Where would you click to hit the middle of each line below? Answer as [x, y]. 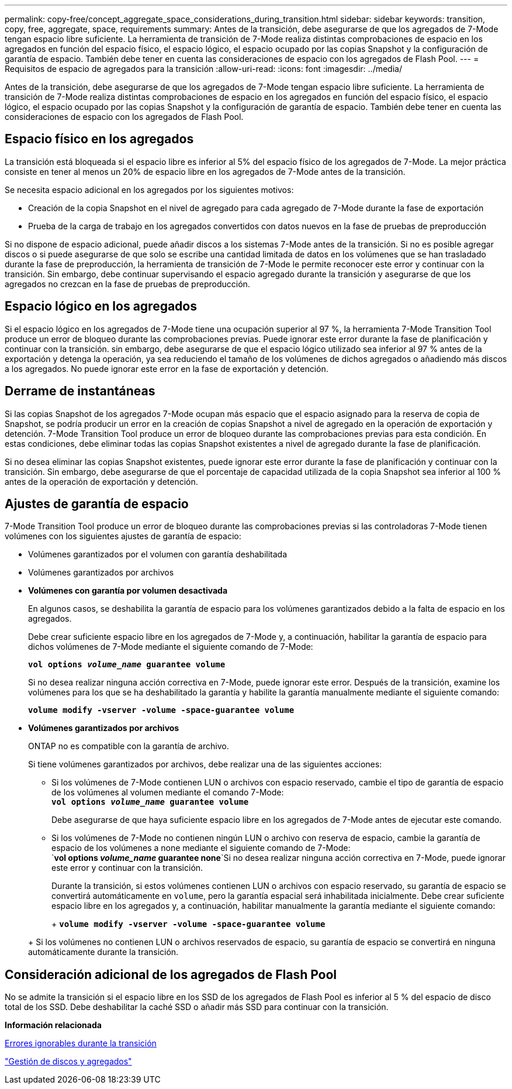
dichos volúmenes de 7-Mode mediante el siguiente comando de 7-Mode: [171, 647]
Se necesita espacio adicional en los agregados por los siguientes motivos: [149, 189]
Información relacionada [53, 1025]
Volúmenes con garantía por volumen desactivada [128, 591]
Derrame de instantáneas [80, 391]
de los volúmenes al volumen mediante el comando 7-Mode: [168, 792]
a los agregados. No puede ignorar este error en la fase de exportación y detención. [167, 368]
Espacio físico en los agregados [99, 139]
